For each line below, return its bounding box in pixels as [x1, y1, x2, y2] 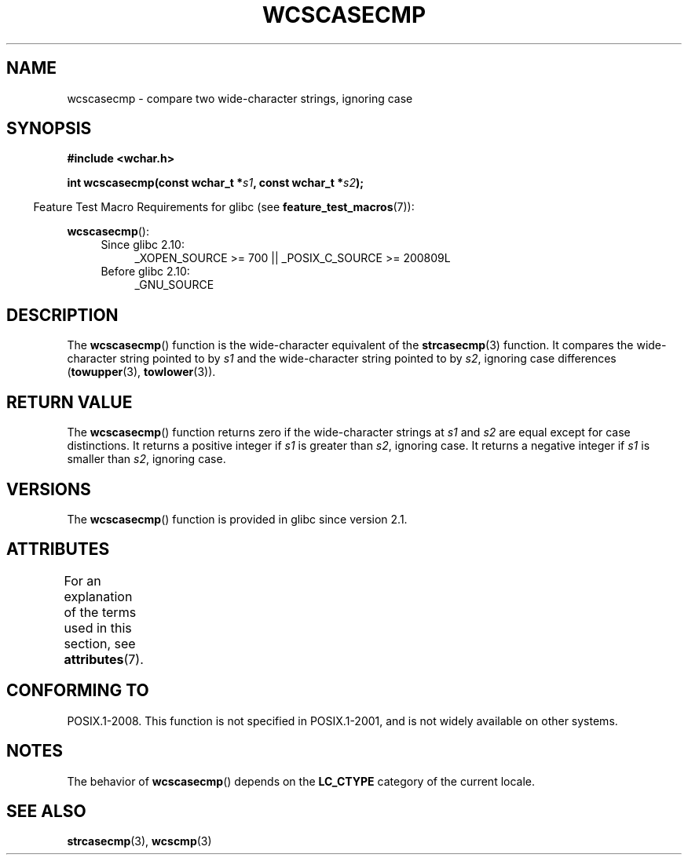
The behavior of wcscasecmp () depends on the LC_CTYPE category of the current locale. [67, 774, 536, 788]
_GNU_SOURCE [134, 278, 214, 292]
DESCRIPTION [6, 305, 119, 325]
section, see [64, 635, 136, 651]
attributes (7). [64, 651, 144, 667]
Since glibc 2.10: [101, 238, 185, 252]
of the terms [64, 604, 137, 620]
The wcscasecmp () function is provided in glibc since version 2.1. [67, 512, 408, 526]
